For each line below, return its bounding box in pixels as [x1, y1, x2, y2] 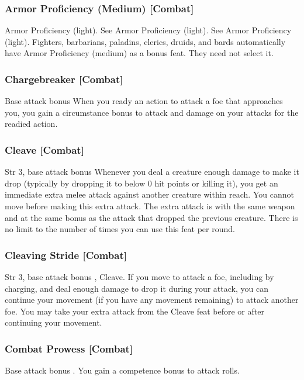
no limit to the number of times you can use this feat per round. [5, 223, 235, 235]
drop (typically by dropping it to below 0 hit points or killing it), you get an [5, 177, 278, 189]
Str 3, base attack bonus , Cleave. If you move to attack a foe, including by [5, 271, 274, 282]
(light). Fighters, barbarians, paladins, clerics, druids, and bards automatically [5, 35, 286, 47]
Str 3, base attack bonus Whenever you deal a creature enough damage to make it [5, 165, 299, 178]
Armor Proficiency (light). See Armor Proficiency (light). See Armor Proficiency [5, 24, 292, 36]
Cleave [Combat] [5, 142, 84, 157]
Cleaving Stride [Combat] [5, 247, 127, 262]
